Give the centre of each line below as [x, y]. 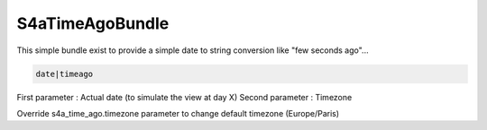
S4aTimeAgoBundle [93, 23]
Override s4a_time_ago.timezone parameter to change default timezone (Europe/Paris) [178, 113]
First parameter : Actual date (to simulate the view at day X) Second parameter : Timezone [184, 97]
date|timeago [64, 74]
